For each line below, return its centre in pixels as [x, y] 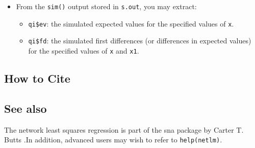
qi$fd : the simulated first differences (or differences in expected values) [140, 41]
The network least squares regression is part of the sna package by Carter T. [124, 129]
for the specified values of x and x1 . [84, 50]
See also [25, 108]
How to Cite [37, 78]
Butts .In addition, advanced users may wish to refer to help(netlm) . [113, 140]
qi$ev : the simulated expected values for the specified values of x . [131, 23]
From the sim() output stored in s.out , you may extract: [106, 6]
